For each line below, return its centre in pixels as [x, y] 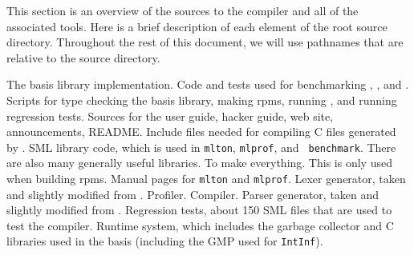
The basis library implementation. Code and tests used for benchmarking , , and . [208, 84]
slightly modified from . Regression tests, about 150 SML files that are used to [199, 210]
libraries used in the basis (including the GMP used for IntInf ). [165, 241]
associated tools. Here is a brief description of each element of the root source [197, 26]
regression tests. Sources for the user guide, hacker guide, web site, [170, 116]
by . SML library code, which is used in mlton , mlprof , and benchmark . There [201, 147]
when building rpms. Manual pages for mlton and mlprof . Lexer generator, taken [206, 178]
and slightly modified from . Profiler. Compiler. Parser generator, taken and [193, 194]
